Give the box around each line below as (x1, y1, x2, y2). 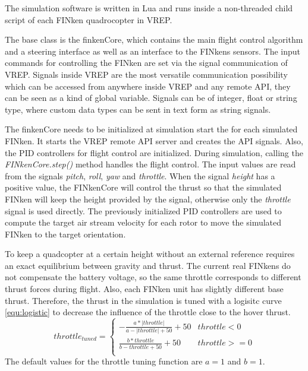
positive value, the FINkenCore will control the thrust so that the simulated (5, 181, 282, 194)
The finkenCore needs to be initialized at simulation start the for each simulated (5, 123, 298, 135)
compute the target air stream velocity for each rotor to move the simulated (5, 216, 282, 229)
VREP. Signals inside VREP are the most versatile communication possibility (5, 68, 288, 80)
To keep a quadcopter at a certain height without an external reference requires (5, 248, 295, 260)
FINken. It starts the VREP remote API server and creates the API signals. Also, (5, 134, 303, 147)
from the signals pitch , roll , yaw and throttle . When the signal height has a (5, 169, 275, 182)
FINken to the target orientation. (5, 227, 126, 240)
